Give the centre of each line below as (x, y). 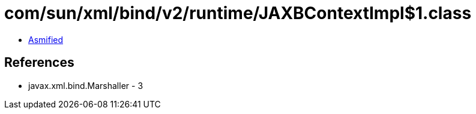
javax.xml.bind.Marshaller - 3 (86, 85)
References (39, 63)
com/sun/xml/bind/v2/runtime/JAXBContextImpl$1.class (238, 13)
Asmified (46, 39)
